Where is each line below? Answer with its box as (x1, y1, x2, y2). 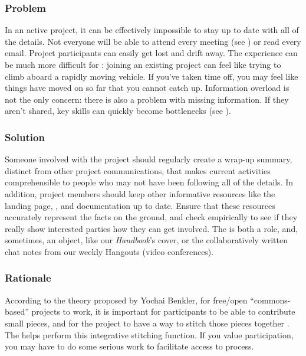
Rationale (5, 270, 51, 285)
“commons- (250, 293, 291, 306)
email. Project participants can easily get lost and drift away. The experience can (5, 47, 298, 59)
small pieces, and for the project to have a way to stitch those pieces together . (5, 316, 289, 329)
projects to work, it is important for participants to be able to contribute (31, 305, 295, 318)
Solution (5, 129, 45, 144)
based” (5, 305, 29, 318)
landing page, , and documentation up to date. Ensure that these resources (5, 199, 275, 211)
